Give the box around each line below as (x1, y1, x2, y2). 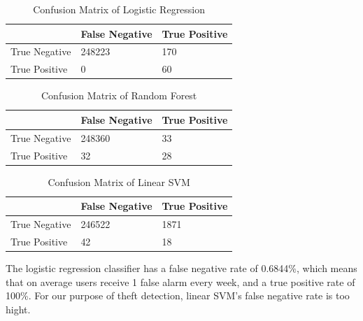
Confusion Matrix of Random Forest (41, 88, 197, 103)
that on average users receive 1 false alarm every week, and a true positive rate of (6, 274, 355, 289)
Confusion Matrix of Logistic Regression (33, 2, 206, 16)
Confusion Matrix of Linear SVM (48, 174, 190, 189)
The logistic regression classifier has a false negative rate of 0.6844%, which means (6, 261, 357, 276)
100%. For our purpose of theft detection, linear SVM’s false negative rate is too (6, 288, 350, 303)
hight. (6, 301, 31, 316)
